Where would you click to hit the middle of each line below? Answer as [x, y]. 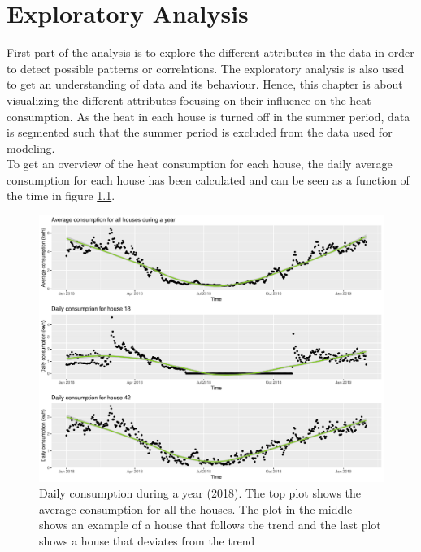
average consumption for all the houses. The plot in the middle [196, 509]
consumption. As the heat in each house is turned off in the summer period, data [208, 116]
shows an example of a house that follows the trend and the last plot [210, 525]
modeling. [31, 148]
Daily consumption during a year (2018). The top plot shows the [200, 493]
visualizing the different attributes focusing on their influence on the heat [189, 100]
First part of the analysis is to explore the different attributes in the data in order [210, 52]
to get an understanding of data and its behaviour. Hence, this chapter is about [205, 84]
